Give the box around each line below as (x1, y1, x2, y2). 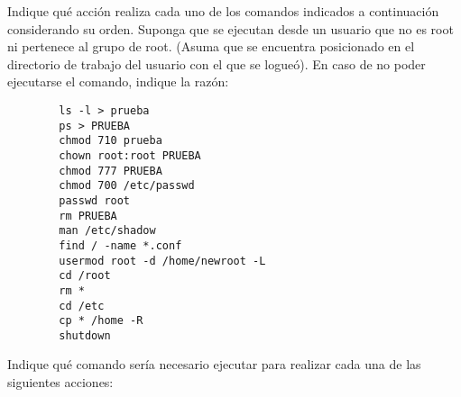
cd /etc (59, 299, 105, 312)
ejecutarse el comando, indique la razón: (7, 72, 229, 91)
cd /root (59, 269, 111, 283)
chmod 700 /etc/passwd (59, 179, 195, 193)
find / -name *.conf (59, 239, 182, 252)
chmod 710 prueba (59, 134, 162, 148)
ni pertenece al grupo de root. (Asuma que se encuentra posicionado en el (7, 37, 415, 56)
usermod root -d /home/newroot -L (59, 254, 266, 267)
